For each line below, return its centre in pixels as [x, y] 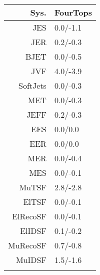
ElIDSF [33, 231]
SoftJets [32, 85]
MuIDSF [31, 260]
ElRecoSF [29, 216]
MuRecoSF [27, 245]
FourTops [73, 12]
